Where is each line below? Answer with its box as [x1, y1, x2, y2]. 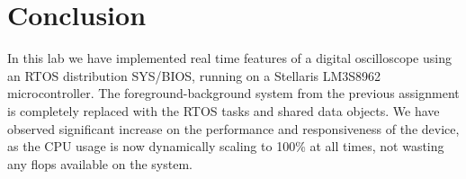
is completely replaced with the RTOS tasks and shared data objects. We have [7, 101, 440, 120]
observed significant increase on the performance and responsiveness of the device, [7, 119, 460, 138]
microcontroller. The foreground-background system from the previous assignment [7, 84, 460, 103]
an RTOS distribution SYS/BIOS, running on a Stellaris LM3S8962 [7, 66, 381, 85]
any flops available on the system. [7, 154, 193, 173]
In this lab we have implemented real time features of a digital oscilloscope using [7, 49, 452, 67]
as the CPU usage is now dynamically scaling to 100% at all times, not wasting [7, 137, 444, 156]
